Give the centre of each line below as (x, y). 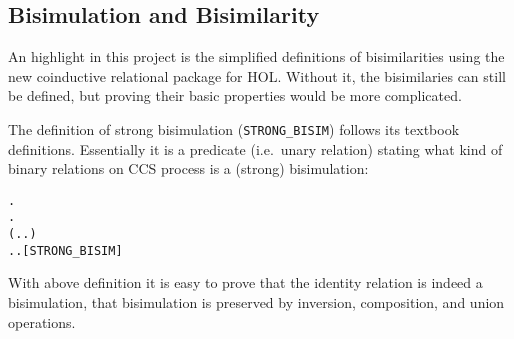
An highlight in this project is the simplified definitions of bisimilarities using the (256, 56)
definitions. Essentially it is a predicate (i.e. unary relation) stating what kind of (255, 148)
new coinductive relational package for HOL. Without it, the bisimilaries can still (257, 75)
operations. (42, 321)
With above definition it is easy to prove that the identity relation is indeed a (245, 282)
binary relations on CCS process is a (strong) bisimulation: (188, 168)
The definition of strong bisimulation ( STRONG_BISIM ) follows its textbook (234, 128)
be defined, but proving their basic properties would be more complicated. (235, 95)
